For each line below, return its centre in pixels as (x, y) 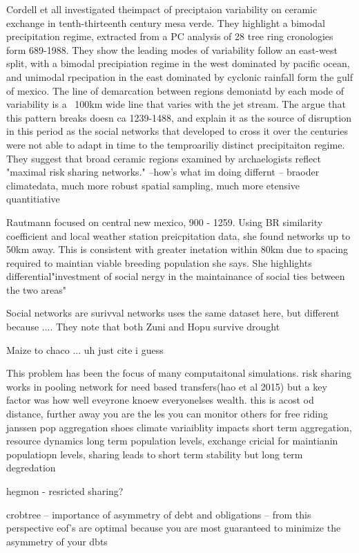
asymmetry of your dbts (57, 541)
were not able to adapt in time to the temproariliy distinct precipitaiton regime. (176, 144)
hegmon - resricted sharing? (65, 491)
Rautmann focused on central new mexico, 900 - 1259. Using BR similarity (165, 222)
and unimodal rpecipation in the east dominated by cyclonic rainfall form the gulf (179, 76)
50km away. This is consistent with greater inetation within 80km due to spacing (177, 249)
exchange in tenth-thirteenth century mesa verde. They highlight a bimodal (166, 22)
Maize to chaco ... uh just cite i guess (85, 349)
